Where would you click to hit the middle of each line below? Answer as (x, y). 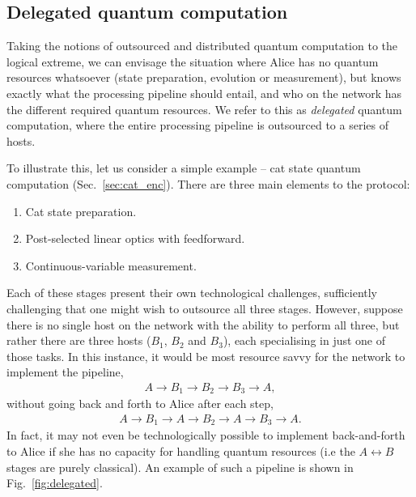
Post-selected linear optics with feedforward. (135, 238)
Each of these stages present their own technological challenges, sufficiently (192, 293)
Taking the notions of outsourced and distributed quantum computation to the (202, 46)
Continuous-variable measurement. (111, 265)
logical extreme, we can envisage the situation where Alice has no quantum (193, 61)
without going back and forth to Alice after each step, (140, 404)
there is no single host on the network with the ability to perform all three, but (203, 324)
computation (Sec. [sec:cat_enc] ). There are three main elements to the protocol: (208, 183)
